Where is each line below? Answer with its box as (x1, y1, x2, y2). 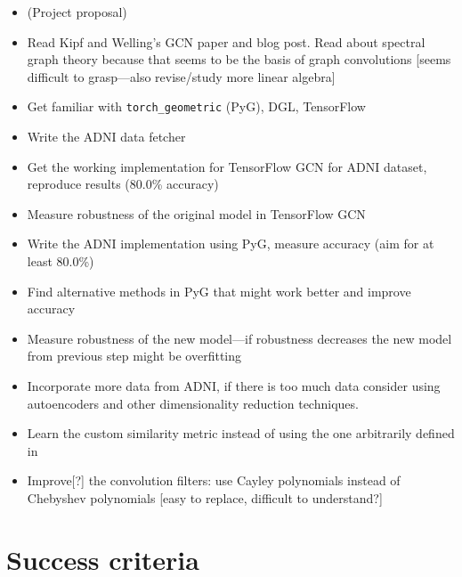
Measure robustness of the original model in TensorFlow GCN (27, 204, 366, 223)
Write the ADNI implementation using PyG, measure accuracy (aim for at (27, 234, 434, 253)
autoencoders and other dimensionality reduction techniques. (27, 394, 359, 412)
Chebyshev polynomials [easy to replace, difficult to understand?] (27, 488, 383, 507)
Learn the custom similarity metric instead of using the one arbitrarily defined (27, 424, 455, 443)
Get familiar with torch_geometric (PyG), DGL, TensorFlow (27, 97, 366, 116)
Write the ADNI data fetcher (27, 127, 186, 146)
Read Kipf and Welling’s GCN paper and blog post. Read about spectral (27, 32, 426, 51)
